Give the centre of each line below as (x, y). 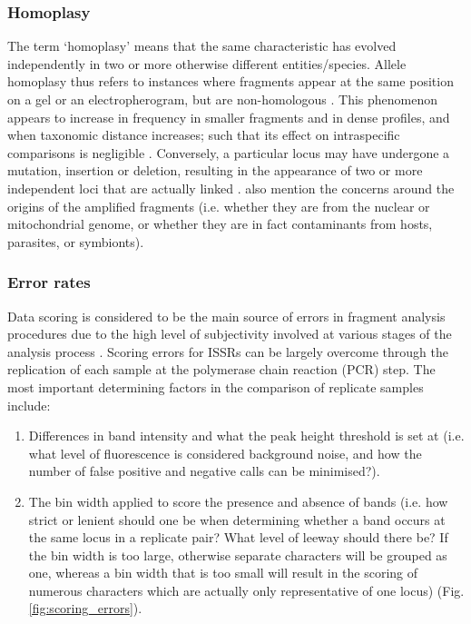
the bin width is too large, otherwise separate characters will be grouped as (238, 555)
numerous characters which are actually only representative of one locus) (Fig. (246, 590)
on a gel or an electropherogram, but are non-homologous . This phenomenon (223, 99)
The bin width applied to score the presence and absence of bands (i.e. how (238, 501)
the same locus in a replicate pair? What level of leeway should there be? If (238, 537)
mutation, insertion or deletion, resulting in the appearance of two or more (215, 170)
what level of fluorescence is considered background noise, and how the (225, 453)
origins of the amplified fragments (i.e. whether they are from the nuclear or (219, 206)
